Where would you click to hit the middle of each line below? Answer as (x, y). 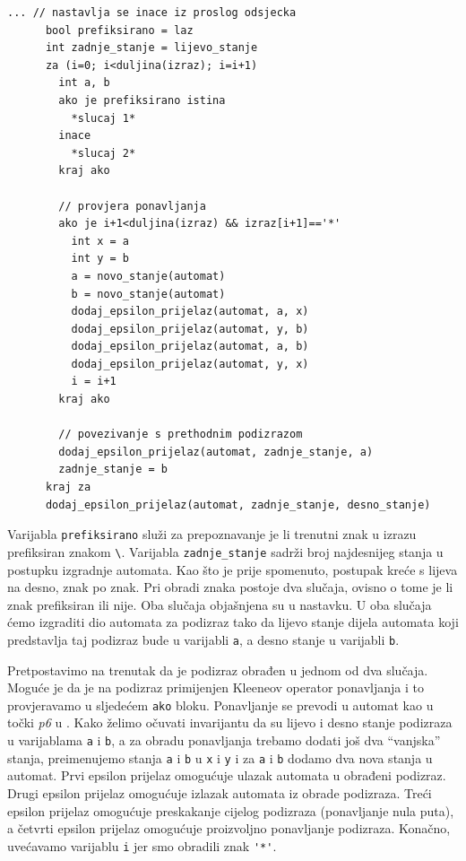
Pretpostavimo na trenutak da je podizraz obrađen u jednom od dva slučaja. (218, 670)
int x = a (100, 241)
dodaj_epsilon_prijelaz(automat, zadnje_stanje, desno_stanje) (238, 504)
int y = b (100, 259)
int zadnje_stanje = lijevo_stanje (151, 48)
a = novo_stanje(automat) (148, 276)
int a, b (84, 83)
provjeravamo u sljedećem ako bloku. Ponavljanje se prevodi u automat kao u (220, 704)
